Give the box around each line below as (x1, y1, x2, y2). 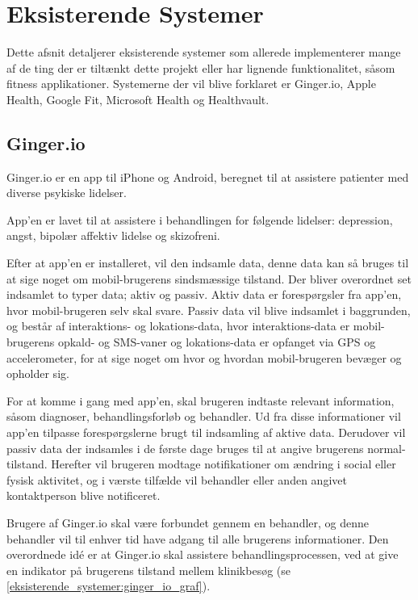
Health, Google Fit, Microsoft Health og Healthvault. (6, 90, 270, 107)
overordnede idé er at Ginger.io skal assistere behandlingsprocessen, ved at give (6, 546, 399, 563)
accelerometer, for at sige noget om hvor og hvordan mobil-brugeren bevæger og (6, 349, 402, 366)
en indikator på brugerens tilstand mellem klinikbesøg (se (6, 561, 291, 578)
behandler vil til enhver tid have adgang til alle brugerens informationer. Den (6, 530, 389, 547)
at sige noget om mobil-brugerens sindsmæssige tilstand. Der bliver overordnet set (6, 270, 412, 287)
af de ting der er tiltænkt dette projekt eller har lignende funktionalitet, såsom (6, 59, 395, 76)
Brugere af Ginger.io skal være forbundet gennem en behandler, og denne (6, 514, 370, 531)
